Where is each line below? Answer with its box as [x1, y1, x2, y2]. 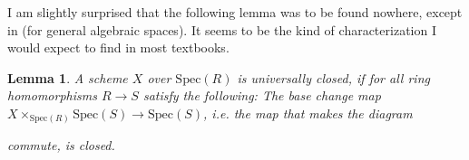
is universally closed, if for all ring [237, 68, 430, 87]
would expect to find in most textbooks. [7, 38, 230, 57]
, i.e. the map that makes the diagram [203, 103, 413, 122]
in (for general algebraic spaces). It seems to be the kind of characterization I [7, 20, 436, 39]
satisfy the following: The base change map [142, 86, 381, 105]
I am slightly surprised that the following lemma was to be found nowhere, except [7, 3, 463, 21]
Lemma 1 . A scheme [7, 68, 128, 87]
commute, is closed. [7, 136, 115, 155]
